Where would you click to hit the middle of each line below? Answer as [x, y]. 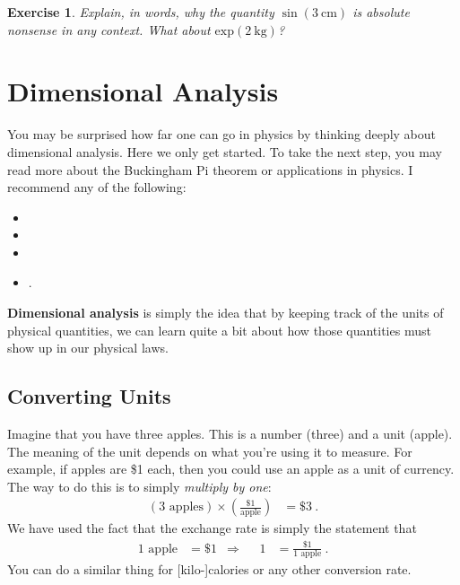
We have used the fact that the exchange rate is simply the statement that [212, 528]
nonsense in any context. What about [109, 29]
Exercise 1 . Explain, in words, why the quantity [141, 12]
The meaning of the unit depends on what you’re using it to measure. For [210, 451]
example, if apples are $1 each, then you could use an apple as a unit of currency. [231, 469]
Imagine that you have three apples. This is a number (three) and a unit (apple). [230, 434]
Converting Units [89, 396]
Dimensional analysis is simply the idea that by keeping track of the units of [226, 313]
